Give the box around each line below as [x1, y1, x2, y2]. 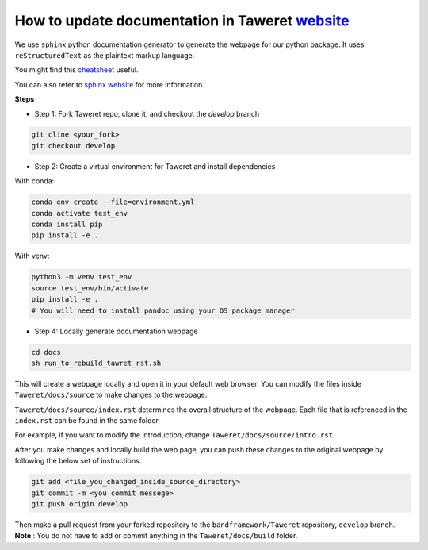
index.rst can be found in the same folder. [14, 416, 160, 425]
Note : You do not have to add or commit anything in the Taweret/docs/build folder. [14, 531, 298, 540]
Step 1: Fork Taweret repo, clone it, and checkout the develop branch [34, 109, 260, 118]
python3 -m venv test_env [31, 272, 132, 282]
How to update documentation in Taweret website [14, 12, 350, 29]
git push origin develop [31, 500, 128, 508]
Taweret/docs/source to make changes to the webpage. [14, 390, 208, 400]
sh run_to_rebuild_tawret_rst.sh [31, 358, 162, 367]
